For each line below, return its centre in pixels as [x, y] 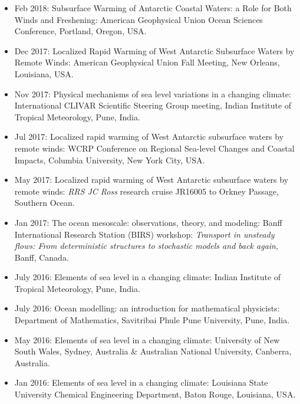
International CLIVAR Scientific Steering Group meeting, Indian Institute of [153, 105]
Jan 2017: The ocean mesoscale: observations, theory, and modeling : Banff [148, 222]
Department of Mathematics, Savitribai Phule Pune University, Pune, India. [152, 320]
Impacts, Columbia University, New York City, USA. [110, 160]
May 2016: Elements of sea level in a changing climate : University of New [147, 339]
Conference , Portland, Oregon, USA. [80, 31]
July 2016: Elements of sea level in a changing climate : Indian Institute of [148, 277]
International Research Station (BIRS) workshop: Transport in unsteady [144, 234]
